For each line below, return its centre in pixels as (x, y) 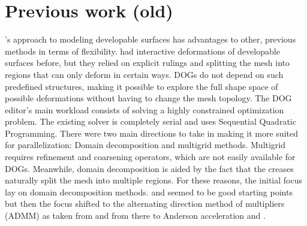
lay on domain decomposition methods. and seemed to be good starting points (149, 192)
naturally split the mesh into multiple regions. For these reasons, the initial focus (153, 180)
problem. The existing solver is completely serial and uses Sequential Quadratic (151, 121)
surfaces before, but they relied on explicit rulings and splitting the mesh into (148, 63)
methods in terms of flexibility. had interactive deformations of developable (142, 51)
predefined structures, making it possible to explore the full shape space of (142, 86)
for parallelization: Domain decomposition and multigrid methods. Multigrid (145, 145)
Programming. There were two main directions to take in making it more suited (151, 133)
